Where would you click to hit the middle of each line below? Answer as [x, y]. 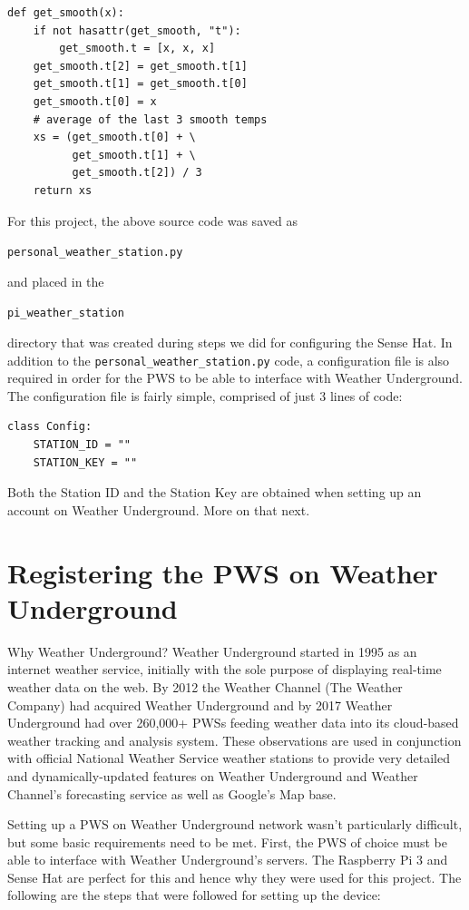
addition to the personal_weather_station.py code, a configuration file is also [229, 360]
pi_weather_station [66, 313]
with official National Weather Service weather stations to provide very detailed [229, 758]
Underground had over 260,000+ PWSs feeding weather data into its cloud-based [233, 723]
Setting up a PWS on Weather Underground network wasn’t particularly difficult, [235, 824]
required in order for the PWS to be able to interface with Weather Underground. [235, 378]
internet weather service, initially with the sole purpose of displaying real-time [225, 669]
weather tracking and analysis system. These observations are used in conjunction [234, 740]
